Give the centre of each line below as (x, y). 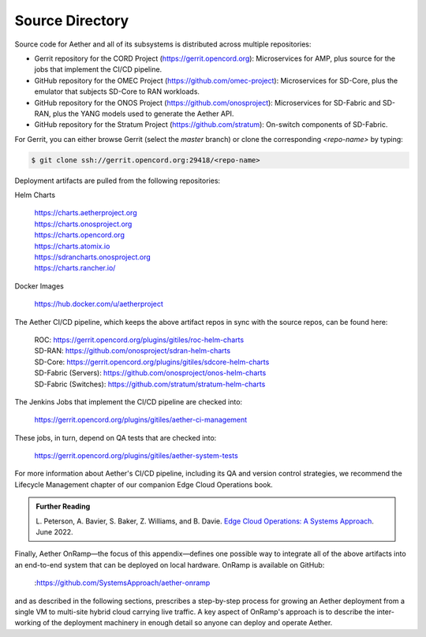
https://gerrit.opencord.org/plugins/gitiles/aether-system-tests (136, 456)
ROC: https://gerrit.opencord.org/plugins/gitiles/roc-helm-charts (139, 340)
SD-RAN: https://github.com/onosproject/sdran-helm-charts (133, 351)
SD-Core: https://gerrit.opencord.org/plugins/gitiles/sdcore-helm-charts (152, 362)
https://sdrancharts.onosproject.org (93, 257)
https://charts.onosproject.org (83, 224)
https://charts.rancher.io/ (75, 268)
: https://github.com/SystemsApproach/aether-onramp (122, 583)
